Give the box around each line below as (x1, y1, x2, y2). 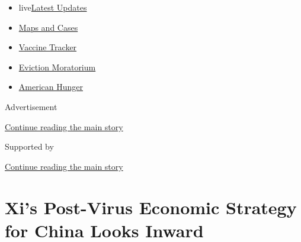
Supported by (5, 140, 54, 153)
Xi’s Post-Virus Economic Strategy (5, 195, 297, 219)
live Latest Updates (18, 1, 87, 13)
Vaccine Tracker (18, 41, 77, 53)
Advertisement (5, 100, 57, 112)
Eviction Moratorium (18, 60, 96, 73)
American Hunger (18, 80, 83, 93)
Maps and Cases (18, 21, 78, 33)
